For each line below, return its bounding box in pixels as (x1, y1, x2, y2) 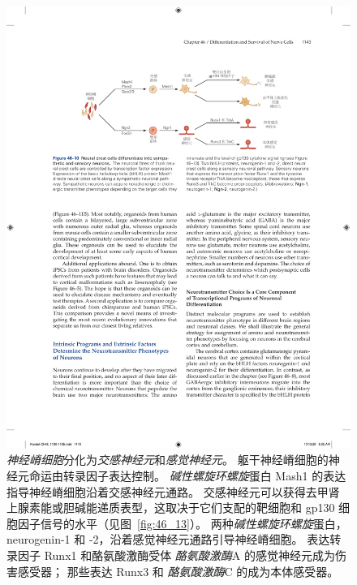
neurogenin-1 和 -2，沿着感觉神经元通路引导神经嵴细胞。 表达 (6, 531, 330, 548)
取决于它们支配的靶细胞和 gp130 (165, 499, 335, 516)
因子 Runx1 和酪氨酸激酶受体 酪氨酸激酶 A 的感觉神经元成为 (17, 546, 336, 563)
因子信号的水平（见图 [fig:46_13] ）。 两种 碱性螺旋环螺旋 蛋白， (17, 514, 347, 531)
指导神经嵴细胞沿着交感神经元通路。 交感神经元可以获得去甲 (6, 483, 329, 500)
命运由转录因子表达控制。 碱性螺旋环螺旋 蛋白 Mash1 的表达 (28, 467, 346, 484)
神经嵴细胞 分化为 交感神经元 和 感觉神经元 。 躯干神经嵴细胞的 (6, 451, 329, 468)
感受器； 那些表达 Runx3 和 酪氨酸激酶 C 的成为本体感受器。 (17, 562, 339, 579)
